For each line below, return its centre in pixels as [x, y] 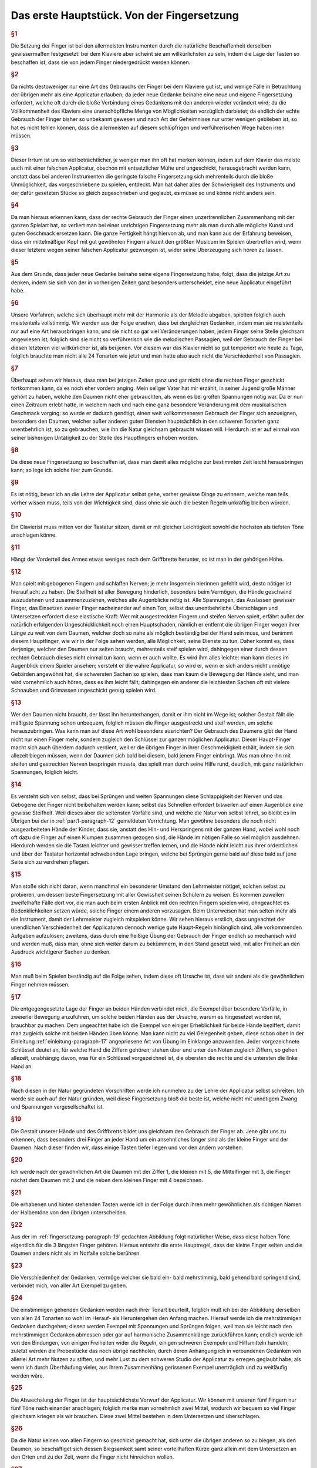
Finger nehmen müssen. [40, 984]
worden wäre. [28, 1376]
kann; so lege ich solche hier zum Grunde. [62, 470]
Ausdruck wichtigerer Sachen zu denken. [61, 952]
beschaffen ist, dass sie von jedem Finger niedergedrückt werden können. [101, 62]
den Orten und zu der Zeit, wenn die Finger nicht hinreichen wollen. [92, 1457]
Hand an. [22, 1066]
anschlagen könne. [34, 535]
